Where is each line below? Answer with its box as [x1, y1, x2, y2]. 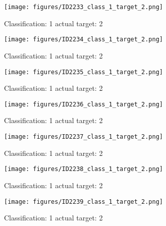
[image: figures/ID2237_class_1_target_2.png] [4, 133, 163, 140]
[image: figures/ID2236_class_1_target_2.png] [4, 100, 163, 108]
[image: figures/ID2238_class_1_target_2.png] [4, 165, 163, 173]
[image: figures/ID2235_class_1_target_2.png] [4, 68, 163, 76]
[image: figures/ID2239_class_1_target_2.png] [4, 198, 163, 205]
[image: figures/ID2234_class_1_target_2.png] [4, 36, 163, 43]
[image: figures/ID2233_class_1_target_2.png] [4, 4, 163, 11]
